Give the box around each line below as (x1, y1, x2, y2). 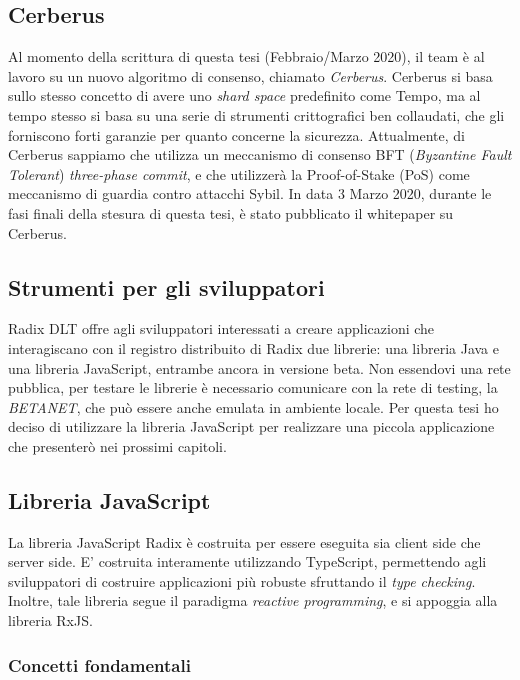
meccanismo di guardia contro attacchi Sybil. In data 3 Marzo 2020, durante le (8, 183, 492, 204)
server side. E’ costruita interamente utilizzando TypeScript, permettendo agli (8, 551, 487, 572)
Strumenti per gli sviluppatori (8, 271, 325, 302)
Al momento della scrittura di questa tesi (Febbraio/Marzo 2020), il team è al (8, 46, 485, 67)
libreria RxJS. (8, 610, 93, 631)
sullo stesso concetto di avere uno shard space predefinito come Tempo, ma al (8, 85, 481, 106)
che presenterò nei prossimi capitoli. (8, 435, 227, 456)
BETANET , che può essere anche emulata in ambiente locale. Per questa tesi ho (8, 396, 499, 417)
